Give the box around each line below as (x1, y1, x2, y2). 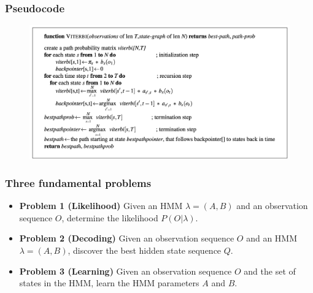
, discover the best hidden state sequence (68, 244, 222, 257)
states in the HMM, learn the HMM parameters (19, 276, 199, 289)
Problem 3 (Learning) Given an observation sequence (19, 264, 232, 277)
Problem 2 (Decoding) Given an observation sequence (19, 232, 234, 245)
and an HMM (246, 232, 298, 245)
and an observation (236, 199, 308, 212)
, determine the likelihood (61, 211, 158, 224)
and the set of (244, 264, 296, 277)
